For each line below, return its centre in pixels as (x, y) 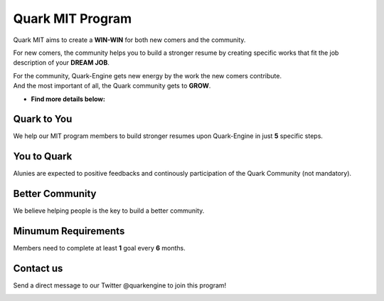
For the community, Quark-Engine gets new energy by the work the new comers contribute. (148, 75)
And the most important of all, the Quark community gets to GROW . (112, 86)
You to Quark (43, 157)
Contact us (38, 268)
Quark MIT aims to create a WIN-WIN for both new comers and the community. (129, 40)
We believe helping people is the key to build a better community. (109, 211)
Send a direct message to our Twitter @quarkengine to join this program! (120, 285)
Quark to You (43, 119)
